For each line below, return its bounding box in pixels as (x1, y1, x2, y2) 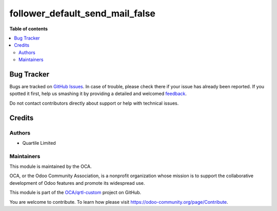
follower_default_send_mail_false (9, 8, 156, 19)
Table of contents (9, 26, 48, 32)
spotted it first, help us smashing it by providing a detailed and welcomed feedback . (9, 90, 187, 97)
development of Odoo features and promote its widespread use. (9, 180, 145, 186)
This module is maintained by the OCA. (9, 163, 92, 169)
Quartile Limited (22, 140, 56, 146)
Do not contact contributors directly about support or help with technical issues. (9, 100, 179, 106)
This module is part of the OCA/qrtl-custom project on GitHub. (9, 189, 142, 196)
